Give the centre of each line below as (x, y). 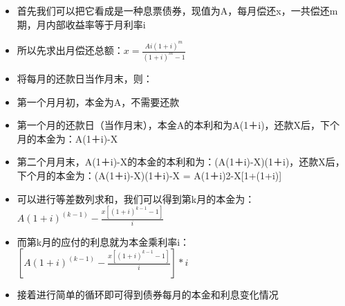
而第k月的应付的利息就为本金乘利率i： (103, 241)
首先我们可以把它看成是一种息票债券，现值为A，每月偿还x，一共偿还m (177, 10)
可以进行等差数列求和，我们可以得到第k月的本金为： (136, 198)
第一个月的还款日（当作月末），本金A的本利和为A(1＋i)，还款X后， (169, 125)
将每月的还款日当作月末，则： (85, 78)
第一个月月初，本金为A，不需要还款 (98, 101)
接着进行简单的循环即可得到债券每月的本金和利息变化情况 (148, 295)
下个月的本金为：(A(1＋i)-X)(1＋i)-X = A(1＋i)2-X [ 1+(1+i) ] (149, 175)
